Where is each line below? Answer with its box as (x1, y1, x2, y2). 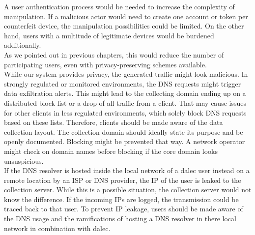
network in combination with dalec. (4, 223, 111, 233)
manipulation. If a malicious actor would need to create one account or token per (4, 11, 248, 21)
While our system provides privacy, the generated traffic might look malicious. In (4, 69, 248, 79)
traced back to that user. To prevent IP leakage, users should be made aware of (4, 204, 243, 214)
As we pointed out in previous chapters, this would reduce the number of (4, 49, 224, 59)
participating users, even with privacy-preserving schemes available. (4, 59, 207, 69)
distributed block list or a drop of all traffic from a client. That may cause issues (4, 97, 246, 108)
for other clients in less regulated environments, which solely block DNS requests (4, 107, 247, 117)
